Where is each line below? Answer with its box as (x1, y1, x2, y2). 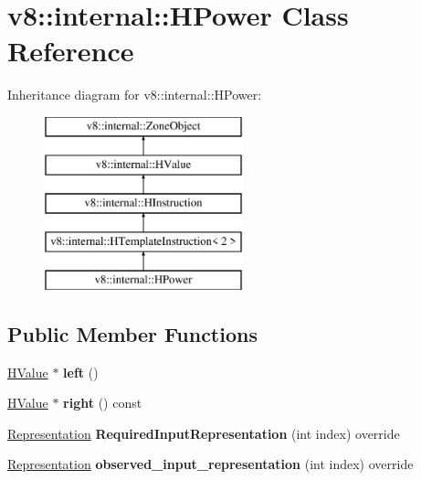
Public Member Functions (7, 319, 258, 347)
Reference (7, 32, 134, 69)
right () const (63, 393, 142, 412)
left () (63, 362, 99, 381)
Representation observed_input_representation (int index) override (7, 454, 414, 474)
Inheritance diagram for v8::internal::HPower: (7, 85, 262, 104)
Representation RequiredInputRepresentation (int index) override (7, 423, 400, 443)
